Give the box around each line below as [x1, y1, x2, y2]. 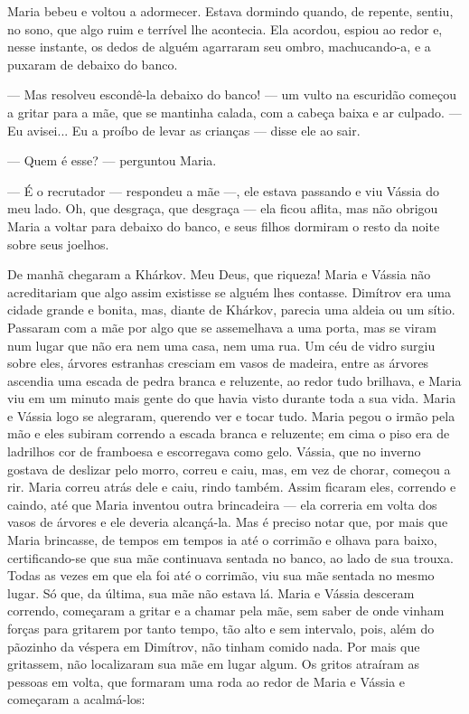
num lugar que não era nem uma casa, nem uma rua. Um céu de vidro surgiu [7, 335, 436, 354]
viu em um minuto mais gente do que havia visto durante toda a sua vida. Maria [7, 389, 456, 408]
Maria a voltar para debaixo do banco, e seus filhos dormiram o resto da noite [7, 216, 440, 235]
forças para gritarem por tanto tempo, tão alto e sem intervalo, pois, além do [7, 619, 435, 637]
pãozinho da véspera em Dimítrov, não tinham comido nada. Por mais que [7, 636, 420, 655]
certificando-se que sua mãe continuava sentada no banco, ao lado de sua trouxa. [7, 548, 454, 567]
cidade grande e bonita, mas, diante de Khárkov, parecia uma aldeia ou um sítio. [7, 300, 455, 319]
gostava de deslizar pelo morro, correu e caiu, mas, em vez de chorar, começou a [7, 459, 451, 478]
